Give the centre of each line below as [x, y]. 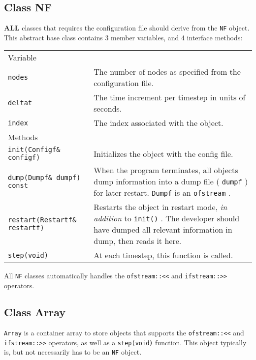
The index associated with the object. [159, 123]
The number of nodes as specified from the [167, 72]
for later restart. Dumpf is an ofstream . [162, 193]
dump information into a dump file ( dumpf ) [171, 181]
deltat [20, 103]
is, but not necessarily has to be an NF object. [73, 352]
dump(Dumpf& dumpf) [44, 177]
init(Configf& [34, 150]
